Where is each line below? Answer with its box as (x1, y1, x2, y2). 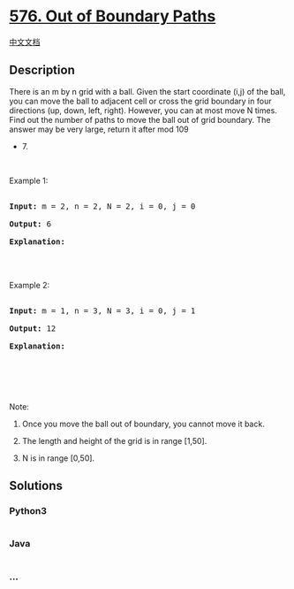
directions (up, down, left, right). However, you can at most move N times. (9, 104, 278, 116)
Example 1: (9, 175, 49, 186)
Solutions (9, 478, 64, 493)
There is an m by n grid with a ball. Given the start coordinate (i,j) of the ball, (9, 86, 286, 96)
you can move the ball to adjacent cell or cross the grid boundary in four (9, 96, 272, 106)
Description (9, 63, 75, 78)
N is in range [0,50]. (21, 453, 95, 463)
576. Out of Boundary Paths (9, 6, 216, 27)
